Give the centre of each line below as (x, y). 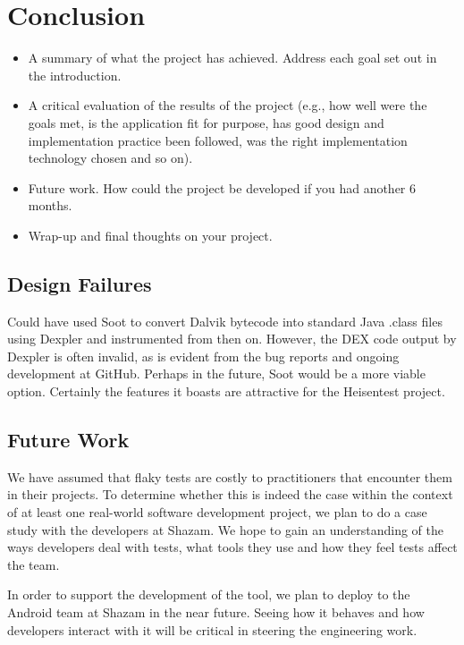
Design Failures (80, 283)
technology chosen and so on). (110, 158)
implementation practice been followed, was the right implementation (218, 140)
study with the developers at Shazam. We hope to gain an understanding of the (226, 529)
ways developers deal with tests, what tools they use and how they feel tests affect (232, 547)
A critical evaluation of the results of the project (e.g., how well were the (228, 105)
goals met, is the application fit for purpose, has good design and (206, 122)
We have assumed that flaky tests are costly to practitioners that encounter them (230, 476)
